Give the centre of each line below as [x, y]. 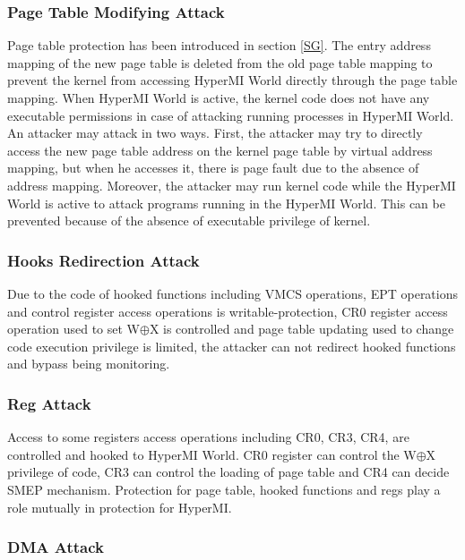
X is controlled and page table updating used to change [301, 329]
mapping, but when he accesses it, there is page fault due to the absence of [213, 168]
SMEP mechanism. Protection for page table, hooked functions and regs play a [224, 489]
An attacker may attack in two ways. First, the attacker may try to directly [215, 133]
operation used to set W [73, 329]
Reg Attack [49, 403]
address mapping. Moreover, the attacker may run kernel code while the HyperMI [232, 185]
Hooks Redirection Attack [103, 260]
